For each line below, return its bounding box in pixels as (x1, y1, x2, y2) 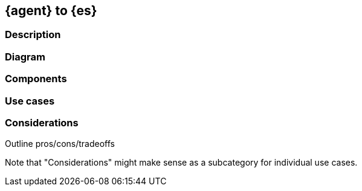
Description (5, 28, 61, 41)
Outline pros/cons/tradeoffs (5, 138, 115, 149)
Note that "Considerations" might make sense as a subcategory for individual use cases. (5, 157, 358, 168)
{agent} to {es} (5, 3, 97, 18)
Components (5, 73, 67, 85)
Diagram (5, 50, 45, 63)
